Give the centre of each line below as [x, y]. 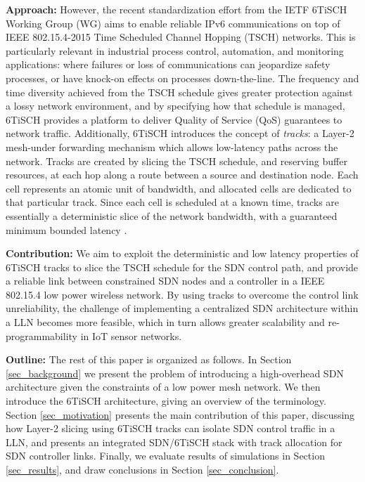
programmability [41, 336]
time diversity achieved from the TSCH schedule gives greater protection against [179, 92]
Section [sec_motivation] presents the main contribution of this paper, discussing [180, 414]
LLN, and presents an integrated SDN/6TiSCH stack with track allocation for [174, 442]
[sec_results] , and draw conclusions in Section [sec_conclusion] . [142, 469]
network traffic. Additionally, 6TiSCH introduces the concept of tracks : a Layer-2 [180, 133]
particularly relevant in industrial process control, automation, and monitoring [175, 50]
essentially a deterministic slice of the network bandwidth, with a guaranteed [172, 215]
